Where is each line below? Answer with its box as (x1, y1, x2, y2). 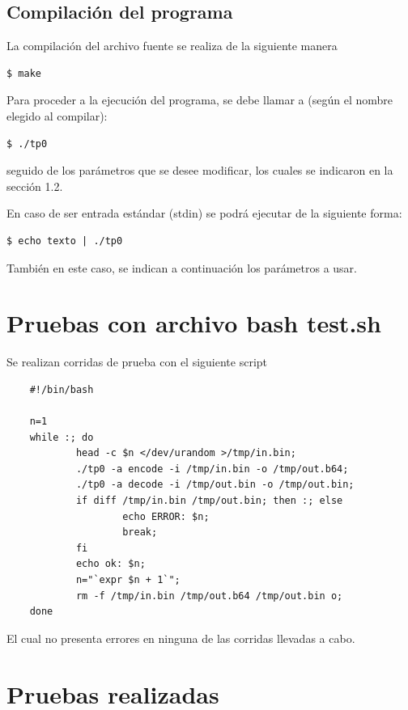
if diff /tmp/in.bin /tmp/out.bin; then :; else (75, 495, 343, 507)
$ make (6, 67, 41, 79)
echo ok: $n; (75, 558, 146, 570)
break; (122, 526, 158, 539)
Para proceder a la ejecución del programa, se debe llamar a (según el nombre (6, 91, 393, 108)
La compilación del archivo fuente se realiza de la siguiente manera (6, 37, 338, 54)
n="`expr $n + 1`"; (75, 573, 181, 585)
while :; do (29, 431, 94, 443)
